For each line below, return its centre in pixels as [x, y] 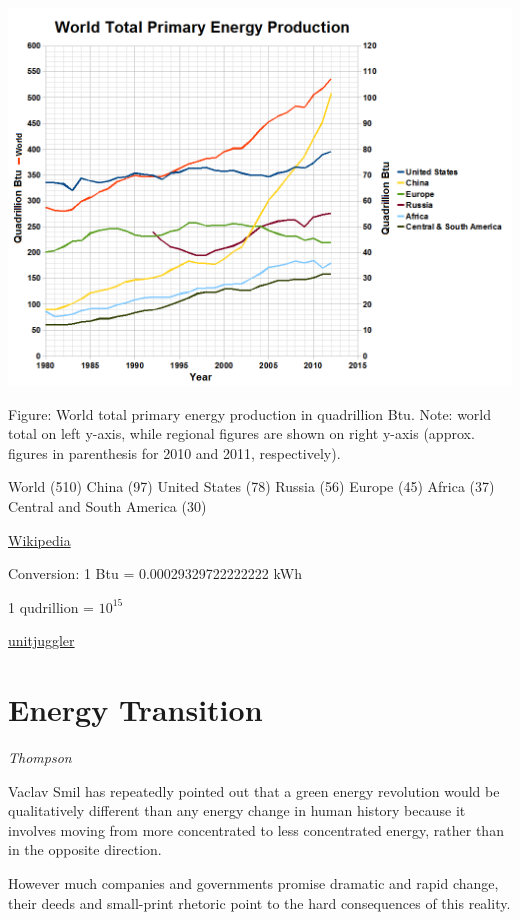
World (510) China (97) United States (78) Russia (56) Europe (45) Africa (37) [251, 486]
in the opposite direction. [85, 849]
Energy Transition [135, 709]
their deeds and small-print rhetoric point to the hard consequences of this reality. [259, 902]
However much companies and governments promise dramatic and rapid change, [253, 883]
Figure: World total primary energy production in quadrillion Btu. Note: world [250, 413]
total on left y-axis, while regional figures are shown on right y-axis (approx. [241, 433]
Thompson [40, 757]
